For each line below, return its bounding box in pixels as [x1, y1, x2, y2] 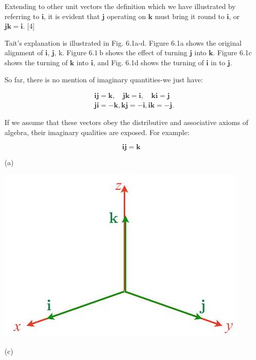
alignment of [5, 47, 43, 58]
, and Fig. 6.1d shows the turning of [93, 57, 204, 67]
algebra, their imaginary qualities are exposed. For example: [5, 127, 190, 137]
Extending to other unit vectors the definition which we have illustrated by [5, 1, 236, 11]
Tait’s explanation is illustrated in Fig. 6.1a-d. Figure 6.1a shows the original [5, 37, 242, 48]
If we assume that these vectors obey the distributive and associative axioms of [5, 117, 248, 128]
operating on [107, 11, 146, 21]
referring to [5, 11, 39, 21]
